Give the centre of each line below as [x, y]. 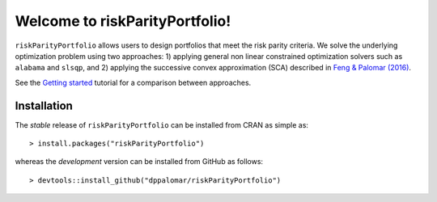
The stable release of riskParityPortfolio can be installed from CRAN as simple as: [162, 124]
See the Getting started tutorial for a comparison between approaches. [133, 82]
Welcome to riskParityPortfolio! [123, 21]
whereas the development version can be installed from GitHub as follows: [139, 162]
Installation [44, 105]
